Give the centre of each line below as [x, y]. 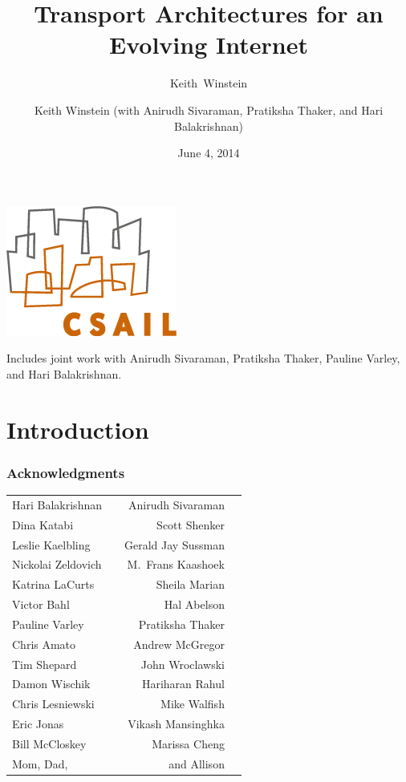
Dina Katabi [43, 524]
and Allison [197, 763]
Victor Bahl [41, 604]
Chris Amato [44, 644]
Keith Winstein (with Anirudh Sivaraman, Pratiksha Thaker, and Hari [209, 109]
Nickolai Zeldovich [57, 564]
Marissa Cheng [188, 743]
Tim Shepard [45, 664]
